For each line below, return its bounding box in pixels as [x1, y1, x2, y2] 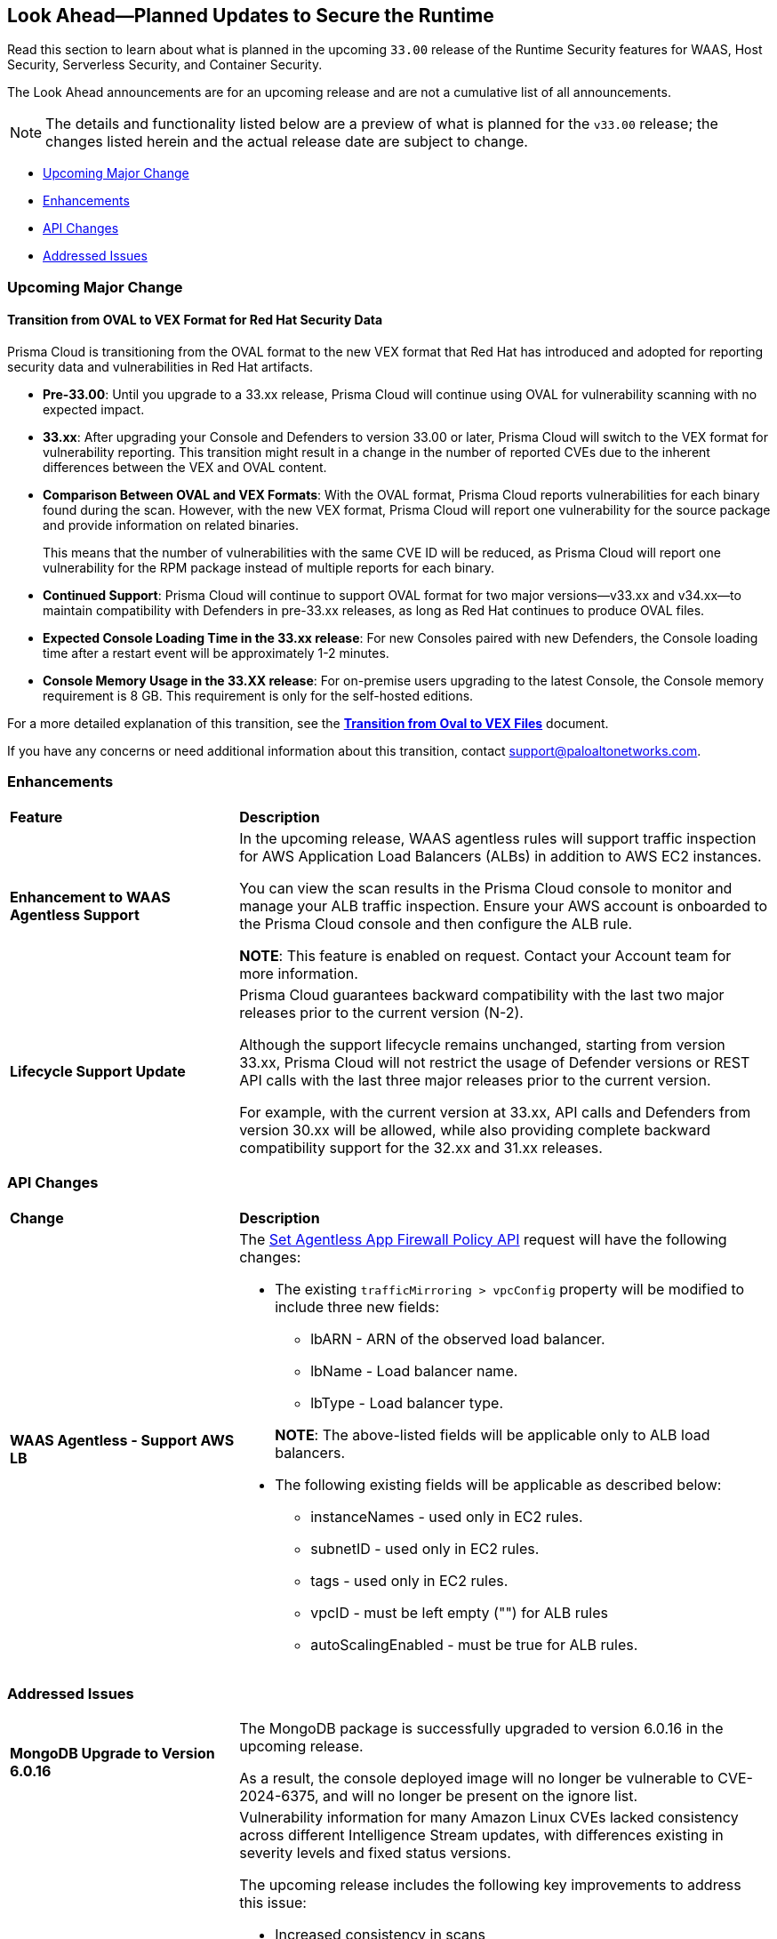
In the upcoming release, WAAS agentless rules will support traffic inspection [239, 829, 757, 847]
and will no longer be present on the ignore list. [323, 1787, 638, 1806]
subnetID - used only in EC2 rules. [310, 1539, 540, 1558]
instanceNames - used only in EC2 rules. [310, 1507, 583, 1526]
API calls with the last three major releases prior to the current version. [239, 1070, 711, 1089]
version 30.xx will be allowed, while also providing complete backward [239, 1120, 710, 1139]
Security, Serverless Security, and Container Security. [7, 57, 323, 73]
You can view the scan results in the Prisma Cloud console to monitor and [239, 878, 733, 897]
